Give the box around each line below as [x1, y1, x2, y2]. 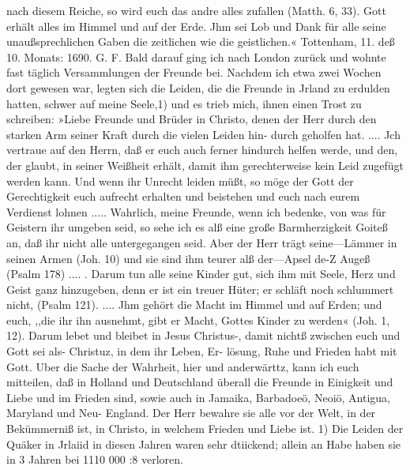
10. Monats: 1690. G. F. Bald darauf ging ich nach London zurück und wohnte [6, 48, 386, 65]
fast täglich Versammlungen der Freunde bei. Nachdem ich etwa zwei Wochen [6, 64, 382, 81]
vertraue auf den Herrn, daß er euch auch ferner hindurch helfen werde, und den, [6, 141, 398, 158]
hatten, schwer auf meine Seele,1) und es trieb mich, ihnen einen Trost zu [6, 95, 362, 111]
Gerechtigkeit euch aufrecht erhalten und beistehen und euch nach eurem [6, 188, 360, 205]
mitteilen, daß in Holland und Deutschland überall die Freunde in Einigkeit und [6, 374, 393, 390]
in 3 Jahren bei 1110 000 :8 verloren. [6, 451, 183, 468]
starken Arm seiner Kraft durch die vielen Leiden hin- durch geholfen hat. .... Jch [6, 126, 401, 142]
